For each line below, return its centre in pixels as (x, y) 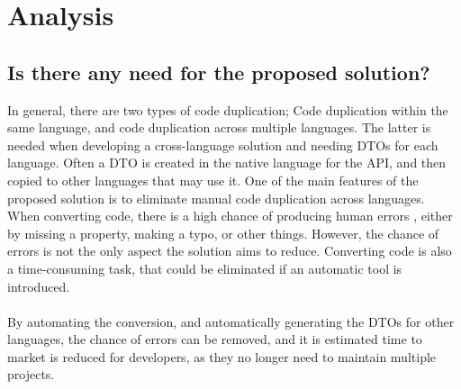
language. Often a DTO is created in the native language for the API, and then (227, 163)
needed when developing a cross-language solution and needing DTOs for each (223, 145)
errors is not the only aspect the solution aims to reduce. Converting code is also (230, 251)
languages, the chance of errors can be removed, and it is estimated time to (215, 339)
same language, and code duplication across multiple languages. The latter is (219, 127)
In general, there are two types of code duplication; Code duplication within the (228, 109)
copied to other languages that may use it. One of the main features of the (213, 180)
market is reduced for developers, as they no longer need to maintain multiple (222, 356)
